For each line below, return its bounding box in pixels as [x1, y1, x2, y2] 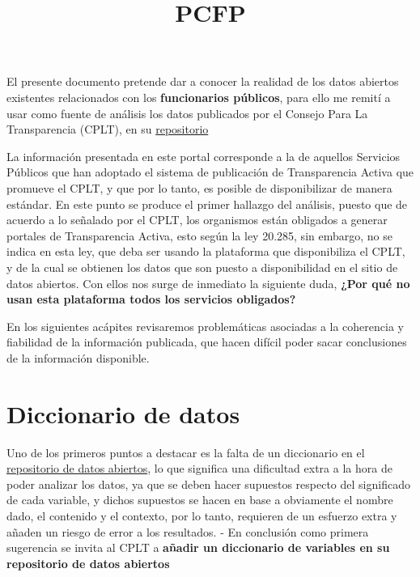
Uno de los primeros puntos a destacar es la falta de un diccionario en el [6, 443, 365, 460]
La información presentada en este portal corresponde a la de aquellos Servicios [6, 147, 401, 164]
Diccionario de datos [6, 397, 240, 430]
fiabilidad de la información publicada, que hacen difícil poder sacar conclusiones [6, 333, 407, 350]
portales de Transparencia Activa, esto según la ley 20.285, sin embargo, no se [6, 227, 392, 244]
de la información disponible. [6, 349, 150, 366]
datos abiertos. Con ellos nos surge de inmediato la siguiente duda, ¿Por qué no [6, 274, 410, 291]
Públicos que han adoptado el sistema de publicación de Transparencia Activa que [6, 163, 414, 180]
